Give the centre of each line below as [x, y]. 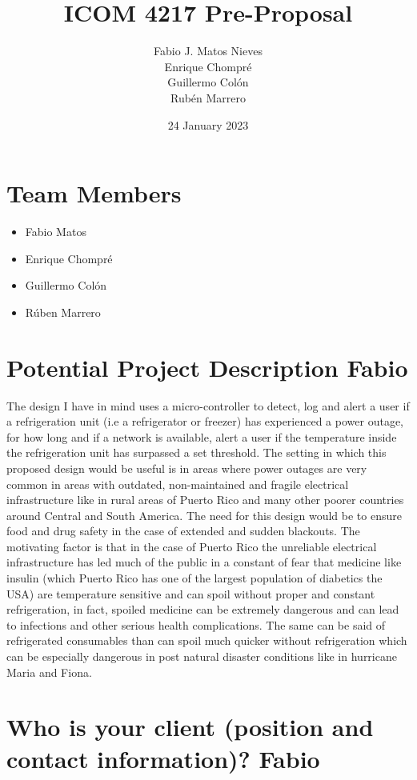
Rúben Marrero [63, 312]
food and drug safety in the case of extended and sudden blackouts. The [183, 531]
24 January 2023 [208, 124]
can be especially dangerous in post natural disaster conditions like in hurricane [202, 656]
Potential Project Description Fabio [207, 367]
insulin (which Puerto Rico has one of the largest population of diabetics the [194, 578]
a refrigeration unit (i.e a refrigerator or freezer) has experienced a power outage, [205, 421]
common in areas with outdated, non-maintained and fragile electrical [178, 484]
